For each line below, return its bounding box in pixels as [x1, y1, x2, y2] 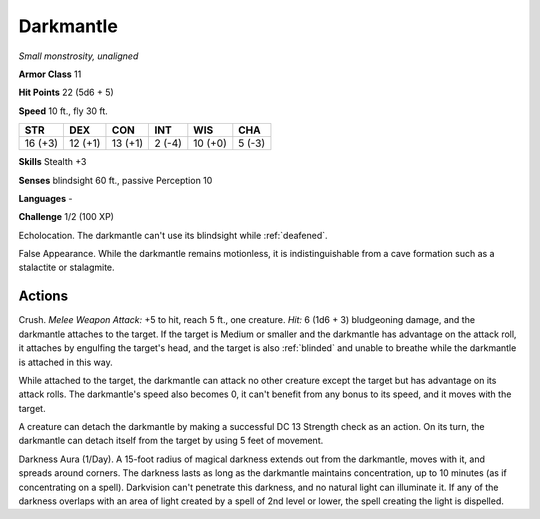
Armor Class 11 [18, 68, 82, 80]
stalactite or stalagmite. [18, 261, 115, 274]
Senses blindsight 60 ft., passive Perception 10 [18, 174, 213, 186]
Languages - [18, 192, 73, 204]
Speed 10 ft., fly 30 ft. [18, 105, 109, 117]
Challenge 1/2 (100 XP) [18, 211, 115, 223]
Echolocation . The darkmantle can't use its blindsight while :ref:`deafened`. [18, 229, 329, 241]
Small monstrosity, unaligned [18, 50, 139, 62]
